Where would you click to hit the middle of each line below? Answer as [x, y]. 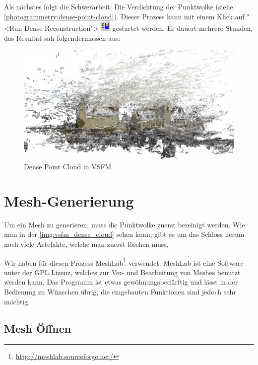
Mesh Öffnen [38, 328]
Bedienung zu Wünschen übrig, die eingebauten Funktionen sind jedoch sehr [120, 292]
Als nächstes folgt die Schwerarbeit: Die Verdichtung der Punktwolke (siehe [119, 6]
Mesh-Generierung [69, 200]
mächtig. [17, 301]
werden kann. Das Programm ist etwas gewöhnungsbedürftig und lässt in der [121, 282]
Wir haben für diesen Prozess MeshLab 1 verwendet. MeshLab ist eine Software [124, 262]
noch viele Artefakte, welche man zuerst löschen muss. [86, 244]
